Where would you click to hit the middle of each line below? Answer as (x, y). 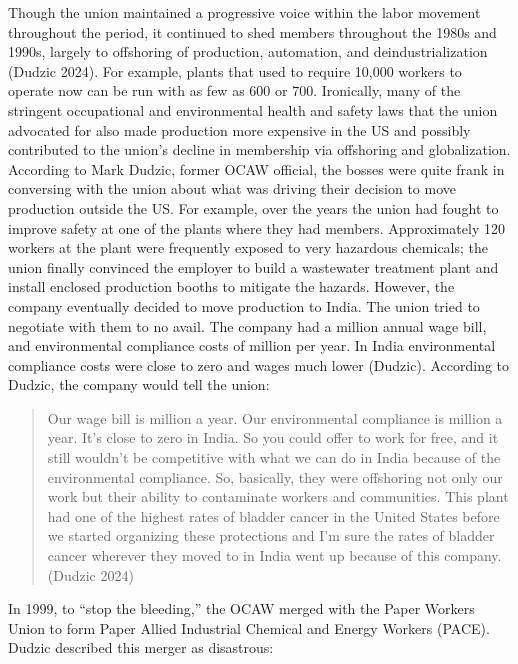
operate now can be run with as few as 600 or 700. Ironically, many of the (234, 90)
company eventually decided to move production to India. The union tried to (244, 305)
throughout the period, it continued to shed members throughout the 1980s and (252, 31)
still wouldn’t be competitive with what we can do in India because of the (274, 457)
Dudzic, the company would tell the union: (139, 384)
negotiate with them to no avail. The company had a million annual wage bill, (247, 325)
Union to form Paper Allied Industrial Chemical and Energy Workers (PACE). (249, 627)
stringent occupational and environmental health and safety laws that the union (253, 109)
